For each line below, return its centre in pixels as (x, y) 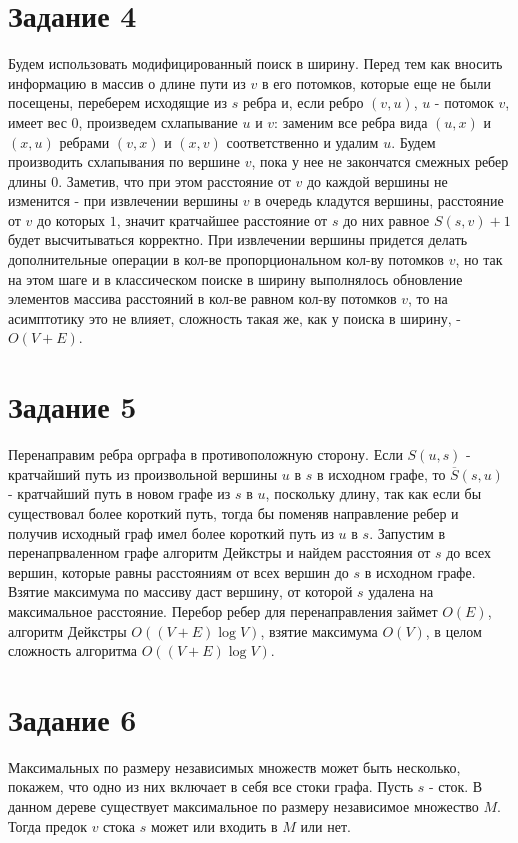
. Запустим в (407, 532)
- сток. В (455, 786)
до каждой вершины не (377, 180)
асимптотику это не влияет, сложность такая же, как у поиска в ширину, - (234, 317)
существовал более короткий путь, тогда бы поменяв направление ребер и (233, 512)
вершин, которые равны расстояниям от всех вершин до (178, 571)
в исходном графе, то (381, 473)
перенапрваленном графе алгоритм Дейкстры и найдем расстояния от (219, 552)
